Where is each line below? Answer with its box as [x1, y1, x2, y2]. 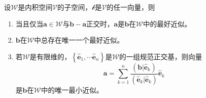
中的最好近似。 [143, 18, 192, 28]
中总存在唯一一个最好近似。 [34, 35, 124, 45]
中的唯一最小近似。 [41, 84, 103, 95]
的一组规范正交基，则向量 [119, 51, 203, 61]
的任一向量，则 [106, 2, 155, 12]
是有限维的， [30, 51, 71, 61]
